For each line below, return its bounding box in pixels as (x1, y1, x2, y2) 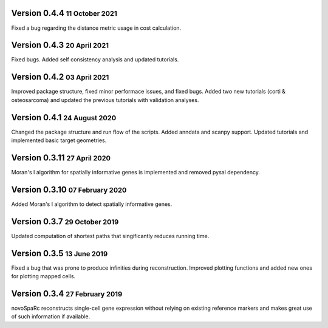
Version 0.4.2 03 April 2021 (11, 72, 109, 82)
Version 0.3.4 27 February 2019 (11, 289, 123, 299)
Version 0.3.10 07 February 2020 (11, 184, 127, 194)
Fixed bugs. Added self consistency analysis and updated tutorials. (11, 56, 179, 63)
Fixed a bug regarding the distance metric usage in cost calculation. (11, 24, 182, 32)
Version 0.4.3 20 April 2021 (11, 40, 109, 50)
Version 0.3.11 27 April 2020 (11, 152, 111, 163)
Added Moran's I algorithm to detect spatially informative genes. (11, 200, 173, 208)
